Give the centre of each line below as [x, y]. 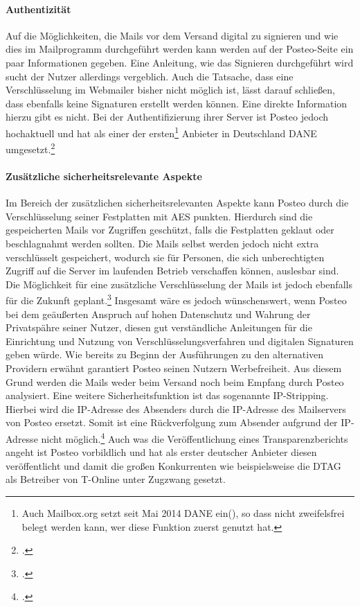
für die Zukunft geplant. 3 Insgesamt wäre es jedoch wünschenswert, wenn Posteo [176, 299]
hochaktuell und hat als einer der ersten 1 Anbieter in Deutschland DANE [161, 132]
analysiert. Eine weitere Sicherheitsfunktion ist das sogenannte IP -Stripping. [167, 395]
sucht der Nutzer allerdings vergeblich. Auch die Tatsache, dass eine [150, 76]
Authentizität [38, 9]
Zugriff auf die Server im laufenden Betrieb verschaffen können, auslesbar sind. [172, 271]
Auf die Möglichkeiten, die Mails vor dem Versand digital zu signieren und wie [172, 35]
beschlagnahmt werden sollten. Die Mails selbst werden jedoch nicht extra [162, 244]
